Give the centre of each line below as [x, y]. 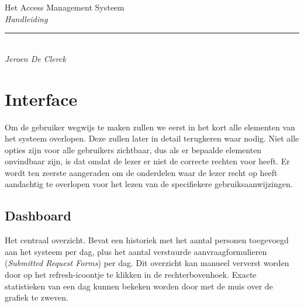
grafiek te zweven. [37, 297]
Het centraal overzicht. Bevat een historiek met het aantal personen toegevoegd [147, 240]
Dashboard [38, 215]
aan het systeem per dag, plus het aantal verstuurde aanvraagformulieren [136, 251]
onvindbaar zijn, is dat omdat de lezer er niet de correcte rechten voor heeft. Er [147, 161]
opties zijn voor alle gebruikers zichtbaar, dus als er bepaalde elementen [133, 149]
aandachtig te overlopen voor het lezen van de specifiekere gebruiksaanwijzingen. [149, 184]
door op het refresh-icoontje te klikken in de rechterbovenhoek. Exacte [131, 275]
